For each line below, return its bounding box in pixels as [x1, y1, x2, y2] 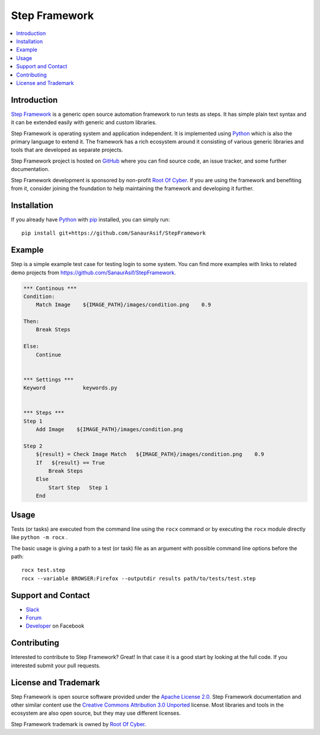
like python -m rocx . [11, 534, 68, 541]
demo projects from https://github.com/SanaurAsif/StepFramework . [11, 269, 176, 276]
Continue [36, 351, 62, 358]
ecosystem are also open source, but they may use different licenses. [11, 709, 181, 717]
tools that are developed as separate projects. [11, 146, 123, 154]
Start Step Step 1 [48, 484, 108, 491]
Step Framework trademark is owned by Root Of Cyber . [11, 720, 146, 727]
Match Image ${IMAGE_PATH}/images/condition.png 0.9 [36, 302, 212, 308]
